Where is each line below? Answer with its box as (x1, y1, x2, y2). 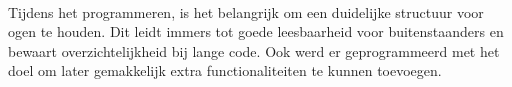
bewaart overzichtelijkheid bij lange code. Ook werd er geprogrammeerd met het (8, 40, 500, 61)
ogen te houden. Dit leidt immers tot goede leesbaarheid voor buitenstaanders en (8, 21, 504, 42)
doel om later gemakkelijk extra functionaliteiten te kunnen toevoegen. (8, 60, 442, 81)
